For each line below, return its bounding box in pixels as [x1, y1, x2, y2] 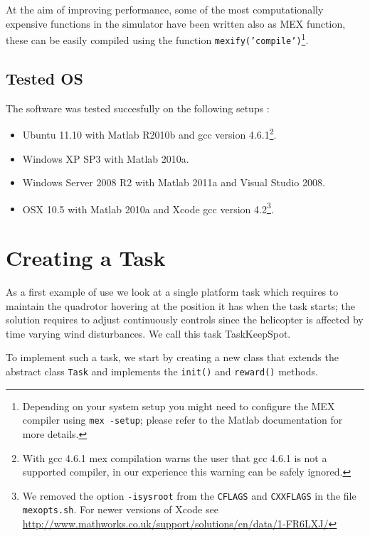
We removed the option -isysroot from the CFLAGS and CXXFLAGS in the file [22, 488, 356, 503]
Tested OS [6, 67, 83, 89]
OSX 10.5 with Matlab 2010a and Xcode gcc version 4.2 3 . [22, 199, 274, 216]
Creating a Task [6, 243, 166, 272]
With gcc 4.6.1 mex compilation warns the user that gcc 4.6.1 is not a [22, 450, 327, 465]
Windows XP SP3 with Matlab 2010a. [22, 151, 189, 166]
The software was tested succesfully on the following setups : [6, 100, 270, 115]
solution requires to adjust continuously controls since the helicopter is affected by [6, 312, 364, 327]
